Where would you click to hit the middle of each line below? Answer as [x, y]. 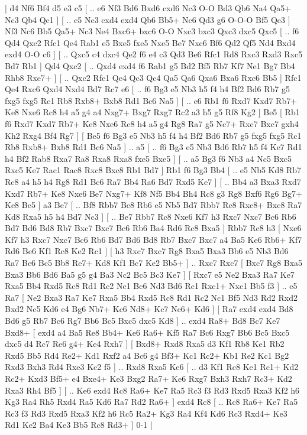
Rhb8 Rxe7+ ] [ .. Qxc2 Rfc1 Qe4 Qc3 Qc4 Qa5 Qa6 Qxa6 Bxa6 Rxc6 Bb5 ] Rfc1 [153, 77]
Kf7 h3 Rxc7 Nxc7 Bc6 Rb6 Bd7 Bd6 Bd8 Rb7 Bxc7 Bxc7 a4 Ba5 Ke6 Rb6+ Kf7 [153, 239]
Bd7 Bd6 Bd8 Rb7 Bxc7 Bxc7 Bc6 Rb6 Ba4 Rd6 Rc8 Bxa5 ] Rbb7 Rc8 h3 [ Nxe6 [153, 228]
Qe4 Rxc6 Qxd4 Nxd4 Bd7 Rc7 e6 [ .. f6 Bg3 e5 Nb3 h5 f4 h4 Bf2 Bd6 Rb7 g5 [147, 89]
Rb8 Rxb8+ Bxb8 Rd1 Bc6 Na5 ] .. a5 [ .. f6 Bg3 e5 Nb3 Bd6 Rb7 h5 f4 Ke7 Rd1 [153, 147]
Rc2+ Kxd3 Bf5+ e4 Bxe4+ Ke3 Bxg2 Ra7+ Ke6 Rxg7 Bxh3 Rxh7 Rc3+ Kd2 [148, 378]
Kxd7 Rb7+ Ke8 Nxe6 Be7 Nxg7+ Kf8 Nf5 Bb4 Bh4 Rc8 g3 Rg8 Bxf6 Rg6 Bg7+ [153, 193]
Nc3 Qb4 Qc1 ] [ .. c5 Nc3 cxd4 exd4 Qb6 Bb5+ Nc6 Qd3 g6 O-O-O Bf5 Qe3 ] [148, 19]
